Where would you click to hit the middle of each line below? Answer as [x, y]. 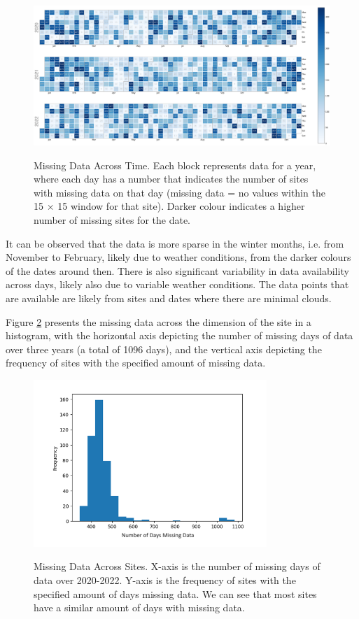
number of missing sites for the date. [112, 219]
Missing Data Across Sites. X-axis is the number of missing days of [177, 566]
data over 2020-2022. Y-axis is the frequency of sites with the [165, 580]
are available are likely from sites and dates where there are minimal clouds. [169, 298]
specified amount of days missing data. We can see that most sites [175, 593]
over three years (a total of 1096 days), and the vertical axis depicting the [164, 349]
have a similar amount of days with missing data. [139, 607]
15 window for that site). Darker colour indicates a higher [181, 206]
